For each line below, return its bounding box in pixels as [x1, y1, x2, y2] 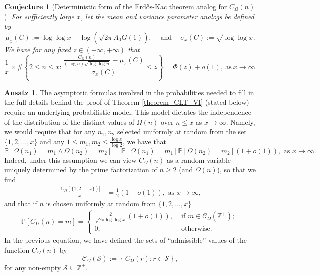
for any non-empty [4, 262, 61, 272]
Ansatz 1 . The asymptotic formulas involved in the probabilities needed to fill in [4, 87, 254, 97]
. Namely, [226, 116, 255, 127]
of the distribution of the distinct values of [4, 116, 135, 127]
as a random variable [166, 154, 231, 165]
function [4, 245, 30, 255]
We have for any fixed [4, 44, 71, 54]
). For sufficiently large [4, 11, 74, 21]
